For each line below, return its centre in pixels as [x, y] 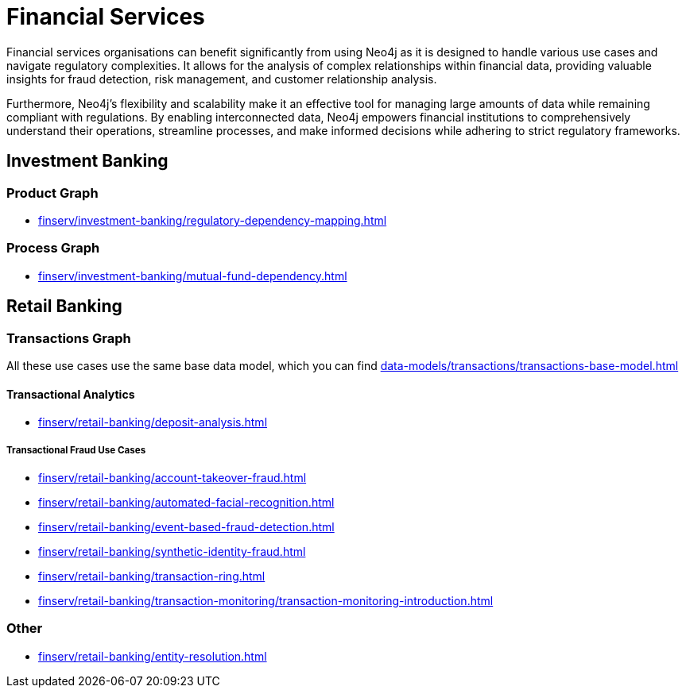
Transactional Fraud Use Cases [76, 450]
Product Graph [52, 193]
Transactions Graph [69, 338]
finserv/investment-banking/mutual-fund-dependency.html [193, 276]
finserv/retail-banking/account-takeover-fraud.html [172, 477]
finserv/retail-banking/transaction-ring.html [152, 576]
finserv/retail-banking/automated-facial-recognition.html [186, 502]
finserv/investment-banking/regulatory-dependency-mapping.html [213, 220]
